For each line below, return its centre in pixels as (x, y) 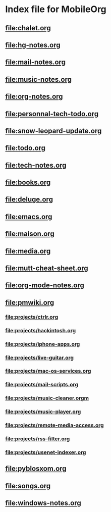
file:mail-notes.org (35, 62)
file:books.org (28, 183)
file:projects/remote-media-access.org (55, 425)
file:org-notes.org (34, 97)
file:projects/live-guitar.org (40, 357)
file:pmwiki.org (30, 302)
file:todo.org (25, 148)
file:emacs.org (29, 216)
